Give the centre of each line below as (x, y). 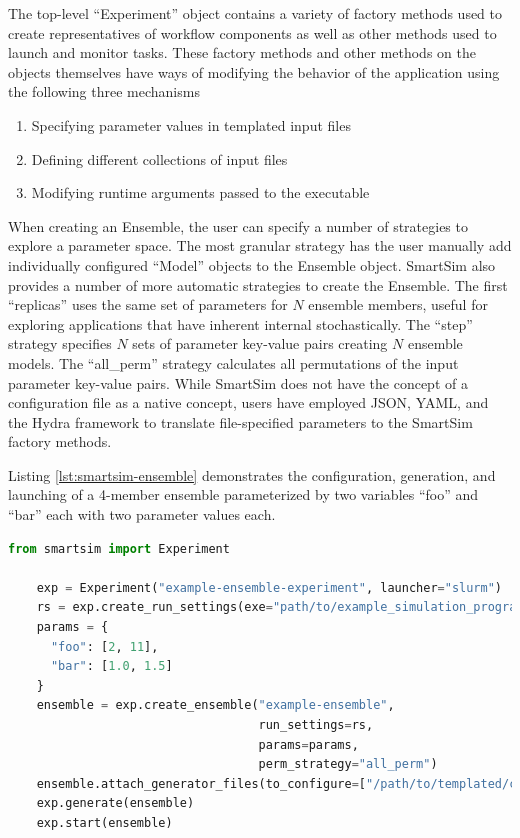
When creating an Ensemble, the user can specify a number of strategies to (238, 225)
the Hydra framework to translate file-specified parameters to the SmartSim (240, 421)
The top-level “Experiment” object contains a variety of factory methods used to (255, 13)
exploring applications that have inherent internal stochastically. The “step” (240, 323)
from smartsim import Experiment (119, 548)
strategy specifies (60, 343)
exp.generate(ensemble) (115, 803)
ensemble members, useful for (398, 304)
